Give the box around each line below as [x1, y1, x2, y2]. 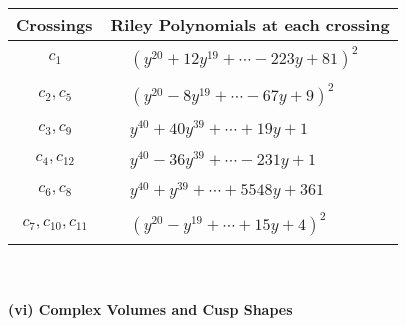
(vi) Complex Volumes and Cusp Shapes [8, 298, 293, 319]
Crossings [16, 13, 93, 36]
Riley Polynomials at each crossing [110, 13, 390, 36]
